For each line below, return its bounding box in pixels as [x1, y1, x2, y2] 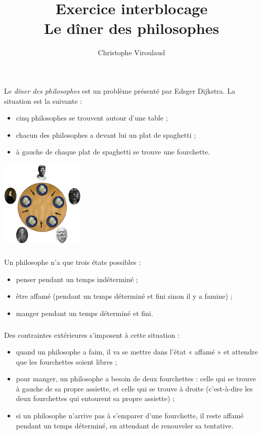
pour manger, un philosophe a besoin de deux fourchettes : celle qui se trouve [16, 373, 256, 384]
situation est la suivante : [4, 95, 82, 106]
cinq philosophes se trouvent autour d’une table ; [16, 112, 168, 123]
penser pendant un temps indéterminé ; [16, 273, 138, 284]
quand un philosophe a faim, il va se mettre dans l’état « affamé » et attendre [16, 346, 258, 357]
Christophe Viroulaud [98, 47, 165, 58]
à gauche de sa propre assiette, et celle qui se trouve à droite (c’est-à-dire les [16, 383, 253, 393]
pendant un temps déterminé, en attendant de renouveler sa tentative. [16, 420, 234, 430]
